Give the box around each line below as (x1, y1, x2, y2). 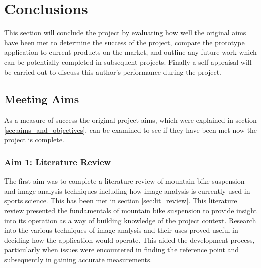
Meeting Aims (4, 91, 79, 107)
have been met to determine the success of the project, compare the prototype (4, 37, 245, 47)
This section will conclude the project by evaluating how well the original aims (4, 27, 246, 38)
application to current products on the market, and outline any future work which (4, 47, 257, 57)
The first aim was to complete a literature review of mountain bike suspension (4, 175, 245, 186)
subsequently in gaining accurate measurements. (4, 254, 152, 265)
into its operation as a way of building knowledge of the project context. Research (4, 215, 256, 225)
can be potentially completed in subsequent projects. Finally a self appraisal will (4, 56, 252, 67)
